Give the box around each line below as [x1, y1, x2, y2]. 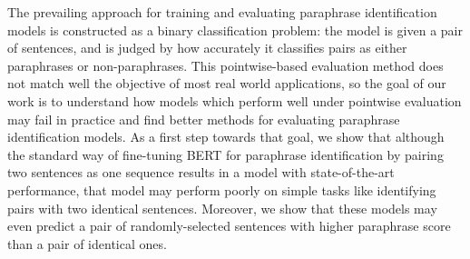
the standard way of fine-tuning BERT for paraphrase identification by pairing [7, 144, 444, 164]
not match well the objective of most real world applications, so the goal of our [7, 74, 446, 93]
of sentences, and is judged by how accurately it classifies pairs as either [7, 38, 407, 57]
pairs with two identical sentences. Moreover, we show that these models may [7, 198, 437, 217]
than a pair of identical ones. [7, 234, 167, 253]
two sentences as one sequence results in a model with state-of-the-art [7, 163, 395, 182]
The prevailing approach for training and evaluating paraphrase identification [7, 3, 437, 21]
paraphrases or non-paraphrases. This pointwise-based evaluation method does [7, 55, 444, 75]
